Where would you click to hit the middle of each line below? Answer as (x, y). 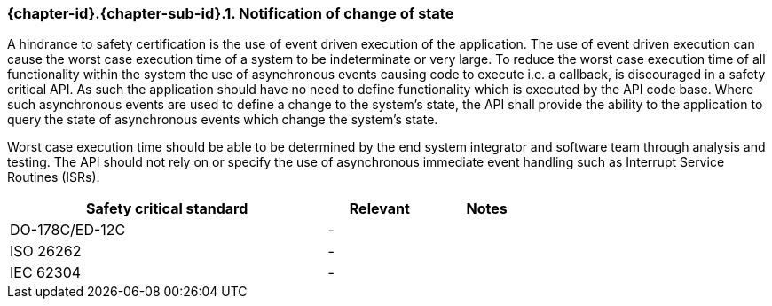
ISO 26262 (46, 251)
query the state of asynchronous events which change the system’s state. (223, 120)
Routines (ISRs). (54, 177)
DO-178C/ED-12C (68, 230)
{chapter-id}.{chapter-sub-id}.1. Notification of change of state (231, 13)
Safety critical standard (167, 209)
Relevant (379, 209)
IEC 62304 (46, 273)
